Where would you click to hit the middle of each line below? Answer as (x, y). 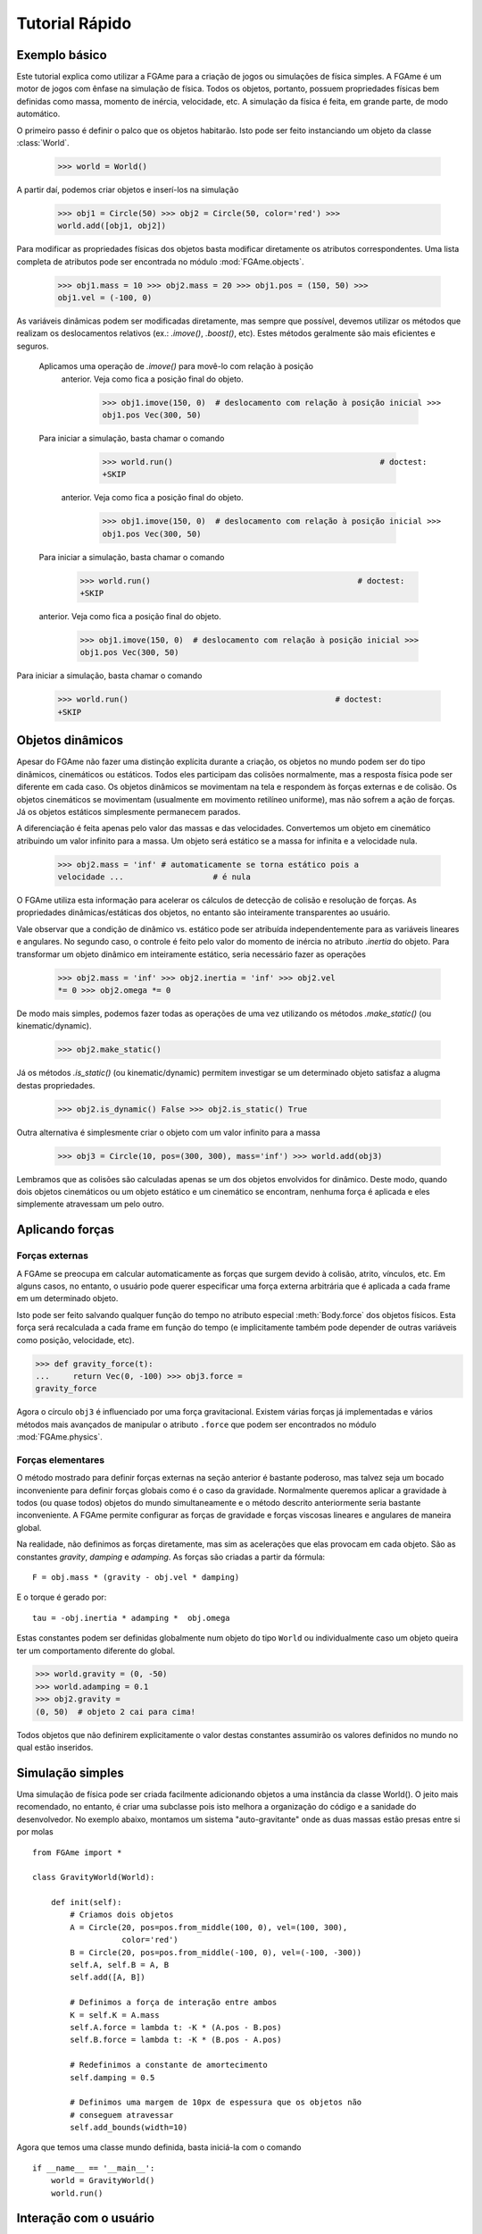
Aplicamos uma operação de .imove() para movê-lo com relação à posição (176, 366)
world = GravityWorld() (103, 2181)
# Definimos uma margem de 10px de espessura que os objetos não (216, 2103)
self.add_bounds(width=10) (129, 2128)
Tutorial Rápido (74, 23)
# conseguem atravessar (122, 2115)
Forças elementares (61, 1459)
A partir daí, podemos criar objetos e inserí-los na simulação (128, 189)
